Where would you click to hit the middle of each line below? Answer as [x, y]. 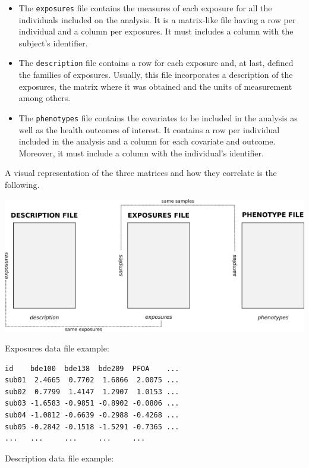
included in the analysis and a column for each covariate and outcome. [147, 141]
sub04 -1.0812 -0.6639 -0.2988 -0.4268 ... [92, 415]
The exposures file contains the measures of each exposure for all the [145, 8]
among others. [45, 98]
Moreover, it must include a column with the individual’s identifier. [141, 153]
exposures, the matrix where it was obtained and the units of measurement [155, 86]
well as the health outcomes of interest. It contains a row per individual [149, 129]
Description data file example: [59, 458]
